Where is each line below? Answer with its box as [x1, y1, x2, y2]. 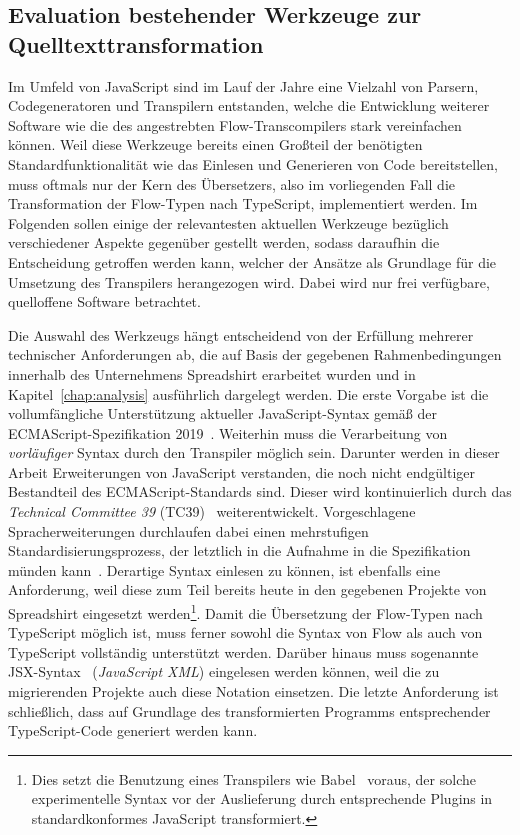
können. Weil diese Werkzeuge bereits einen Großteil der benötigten [8, 134, 423, 155]
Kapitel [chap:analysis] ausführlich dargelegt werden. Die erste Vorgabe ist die [8, 383, 489, 404]
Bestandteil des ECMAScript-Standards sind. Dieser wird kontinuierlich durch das [8, 481, 512, 502]
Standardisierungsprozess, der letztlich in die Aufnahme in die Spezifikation [8, 540, 471, 561]
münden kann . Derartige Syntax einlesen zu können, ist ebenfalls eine [8, 559, 441, 580]
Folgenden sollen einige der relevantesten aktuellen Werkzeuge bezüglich [8, 212, 449, 233]
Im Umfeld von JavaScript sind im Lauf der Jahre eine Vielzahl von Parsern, [8, 75, 479, 96]
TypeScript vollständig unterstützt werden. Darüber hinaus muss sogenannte [8, 641, 479, 662]
